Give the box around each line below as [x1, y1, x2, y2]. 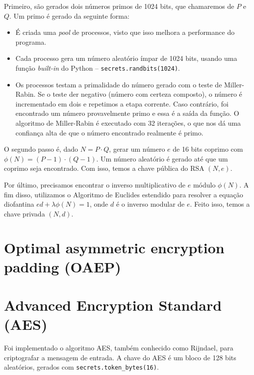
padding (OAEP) [4, 256, 121, 276]
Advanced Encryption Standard [4, 295, 222, 315]
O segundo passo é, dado [4, 144, 78, 154]
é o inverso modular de [116, 199, 185, 209]
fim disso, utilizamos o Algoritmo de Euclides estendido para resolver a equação [4, 189, 243, 199]
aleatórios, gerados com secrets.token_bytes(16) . [4, 362, 159, 372]
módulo [193, 179, 216, 189]
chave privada [4, 208, 45, 218]
